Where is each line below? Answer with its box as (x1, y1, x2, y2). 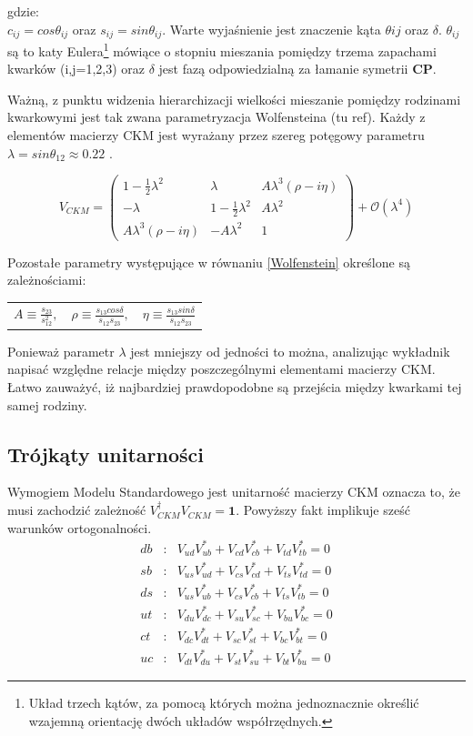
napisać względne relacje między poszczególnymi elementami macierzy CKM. (7, 359, 436, 378)
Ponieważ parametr (7, 341, 115, 360)
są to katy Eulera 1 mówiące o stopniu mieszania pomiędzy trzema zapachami (7, 39, 437, 60)
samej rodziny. (7, 395, 87, 414)
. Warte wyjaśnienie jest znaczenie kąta (162, 19, 381, 38)
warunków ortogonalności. (7, 518, 152, 537)
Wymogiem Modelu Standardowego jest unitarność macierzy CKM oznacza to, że (7, 482, 461, 501)
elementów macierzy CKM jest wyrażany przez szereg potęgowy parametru (7, 126, 425, 145)
